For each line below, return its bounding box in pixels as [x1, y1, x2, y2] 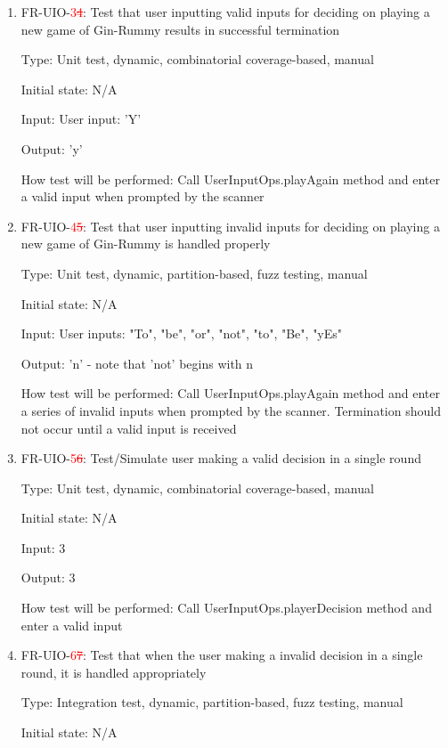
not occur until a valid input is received [20, 419, 237, 437]
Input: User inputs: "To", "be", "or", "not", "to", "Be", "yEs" [20, 324, 343, 343]
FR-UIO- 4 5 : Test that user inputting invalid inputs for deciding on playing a [20, 216, 440, 235]
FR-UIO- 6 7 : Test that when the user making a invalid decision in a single [20, 646, 423, 664]
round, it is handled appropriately [20, 663, 207, 681]
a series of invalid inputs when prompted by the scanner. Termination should [20, 401, 441, 419]
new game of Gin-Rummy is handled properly [20, 234, 271, 253]
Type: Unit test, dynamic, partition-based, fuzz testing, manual [20, 264, 368, 282]
